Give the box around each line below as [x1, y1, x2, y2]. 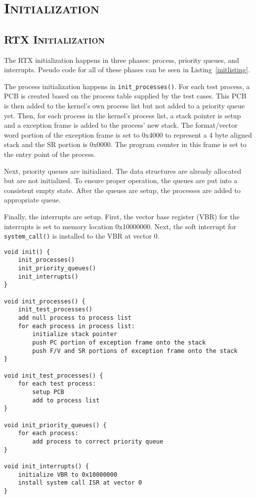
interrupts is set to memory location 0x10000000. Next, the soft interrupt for [4, 221, 236, 231]
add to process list [32, 397, 100, 404]
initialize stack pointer [32, 331, 118, 338]
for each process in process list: [18, 322, 135, 330]
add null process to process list [18, 314, 131, 322]
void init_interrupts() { [4, 462, 89, 470]
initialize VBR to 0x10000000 [18, 471, 118, 478]
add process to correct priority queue [32, 438, 164, 445]
